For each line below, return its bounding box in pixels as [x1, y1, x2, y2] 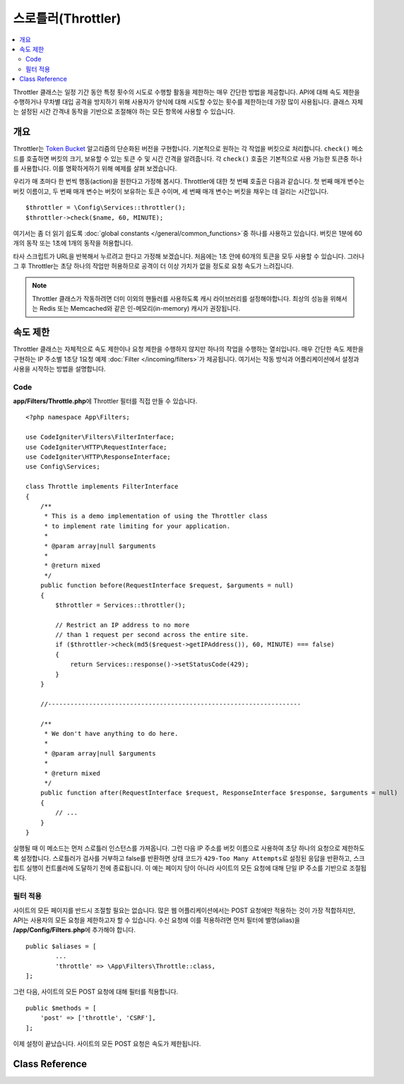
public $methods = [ [25, 1003, 97, 1012]
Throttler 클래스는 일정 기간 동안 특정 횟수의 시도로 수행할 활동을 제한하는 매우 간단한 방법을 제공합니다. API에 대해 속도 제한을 [13, 88, 360, 96]
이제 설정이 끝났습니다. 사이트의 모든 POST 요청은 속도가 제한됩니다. [13, 1039, 201, 1048]
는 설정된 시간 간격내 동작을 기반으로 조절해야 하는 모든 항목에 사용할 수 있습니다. [13, 107, 236, 116]
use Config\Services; [25, 463, 100, 471]
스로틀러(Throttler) [13, 11, 121, 26]
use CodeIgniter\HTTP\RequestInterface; [25, 443, 167, 451]
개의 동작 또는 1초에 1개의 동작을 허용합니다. [13, 239, 133, 247]
